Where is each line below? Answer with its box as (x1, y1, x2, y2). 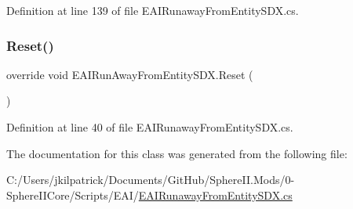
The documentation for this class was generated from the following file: (6, 145, 348, 161)
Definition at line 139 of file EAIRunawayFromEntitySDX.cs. (6, 2, 299, 18)
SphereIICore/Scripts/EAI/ (6, 186, 139, 203)
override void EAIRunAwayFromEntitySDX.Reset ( (6, 66, 253, 82)
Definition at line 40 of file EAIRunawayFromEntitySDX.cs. (6, 119, 293, 135)
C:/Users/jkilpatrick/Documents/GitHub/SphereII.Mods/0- (6, 171, 295, 188)
